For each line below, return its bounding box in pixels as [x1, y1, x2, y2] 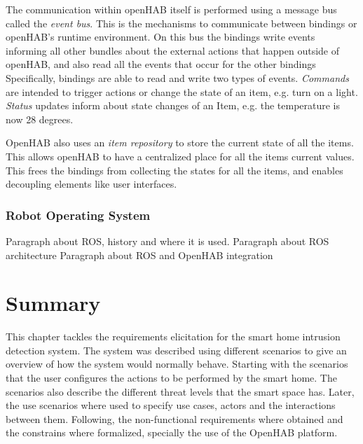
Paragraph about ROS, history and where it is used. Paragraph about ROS [6, 233, 329, 248]
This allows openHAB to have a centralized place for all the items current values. [6, 148, 355, 163]
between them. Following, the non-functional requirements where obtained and [6, 411, 343, 426]
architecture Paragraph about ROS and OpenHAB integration [6, 247, 273, 262]
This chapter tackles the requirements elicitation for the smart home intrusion [6, 329, 341, 344]
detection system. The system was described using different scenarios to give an [6, 342, 347, 357]
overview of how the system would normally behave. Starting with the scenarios [6, 356, 348, 371]
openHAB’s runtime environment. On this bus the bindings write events [6, 29, 315, 44]
